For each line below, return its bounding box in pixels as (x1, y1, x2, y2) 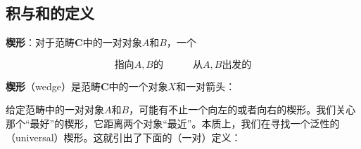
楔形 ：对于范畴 (6, 35, 75, 50)
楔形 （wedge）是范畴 (6, 78, 101, 93)
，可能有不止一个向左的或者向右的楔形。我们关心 (129, 102, 356, 117)
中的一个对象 (108, 78, 168, 93)
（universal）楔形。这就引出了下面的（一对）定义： (6, 129, 241, 144)
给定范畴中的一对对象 (6, 102, 104, 117)
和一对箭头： (176, 78, 236, 93)
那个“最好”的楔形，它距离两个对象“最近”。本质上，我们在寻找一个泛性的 (6, 115, 340, 130)
